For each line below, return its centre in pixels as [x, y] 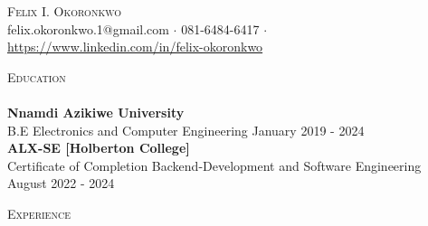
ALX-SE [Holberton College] [99, 148]
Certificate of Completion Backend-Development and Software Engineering [214, 165]
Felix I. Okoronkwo [64, 11]
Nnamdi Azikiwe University [96, 112]
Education [37, 76]
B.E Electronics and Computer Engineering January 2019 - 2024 [186, 130]
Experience [39, 213]
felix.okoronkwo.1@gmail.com [88, 28]
